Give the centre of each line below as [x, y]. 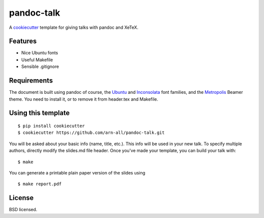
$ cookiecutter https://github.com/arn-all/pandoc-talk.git [91, 133]
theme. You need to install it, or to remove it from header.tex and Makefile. [84, 99]
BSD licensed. [23, 210]
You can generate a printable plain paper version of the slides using [77, 173]
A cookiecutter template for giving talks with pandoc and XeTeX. [74, 27]
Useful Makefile [37, 60]
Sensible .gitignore [40, 66]
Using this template [39, 113]
